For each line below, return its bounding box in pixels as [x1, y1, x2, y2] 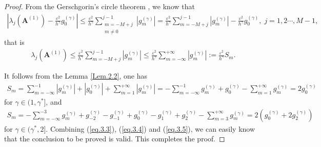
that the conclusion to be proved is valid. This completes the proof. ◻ [4, 133, 225, 144]
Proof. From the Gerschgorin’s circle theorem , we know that [4, 1, 195, 11]
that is [4, 36, 25, 47]
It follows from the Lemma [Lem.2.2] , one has [4, 70, 148, 81]
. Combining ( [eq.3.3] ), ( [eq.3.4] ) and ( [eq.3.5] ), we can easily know [46, 123, 255, 134]
